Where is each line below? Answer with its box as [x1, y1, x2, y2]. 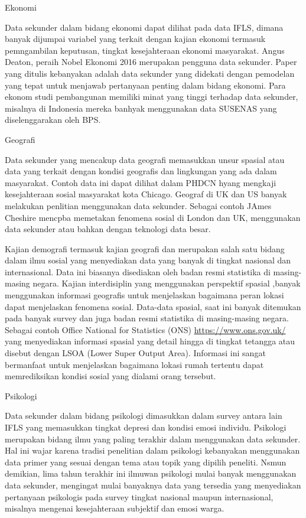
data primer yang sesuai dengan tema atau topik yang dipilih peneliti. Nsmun [5, 455, 287, 468]
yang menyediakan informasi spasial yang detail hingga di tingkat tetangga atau [5, 335, 295, 347]
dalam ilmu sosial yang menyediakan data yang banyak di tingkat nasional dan [5, 254, 291, 266]
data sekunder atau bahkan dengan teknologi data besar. [5, 223, 211, 235]
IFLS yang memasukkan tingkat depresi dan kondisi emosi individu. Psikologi [5, 421, 287, 433]
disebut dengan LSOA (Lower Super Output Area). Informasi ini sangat [5, 347, 266, 359]
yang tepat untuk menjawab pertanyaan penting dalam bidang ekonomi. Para [5, 79, 286, 91]
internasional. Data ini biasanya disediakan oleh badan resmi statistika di [5, 265, 271, 278]
